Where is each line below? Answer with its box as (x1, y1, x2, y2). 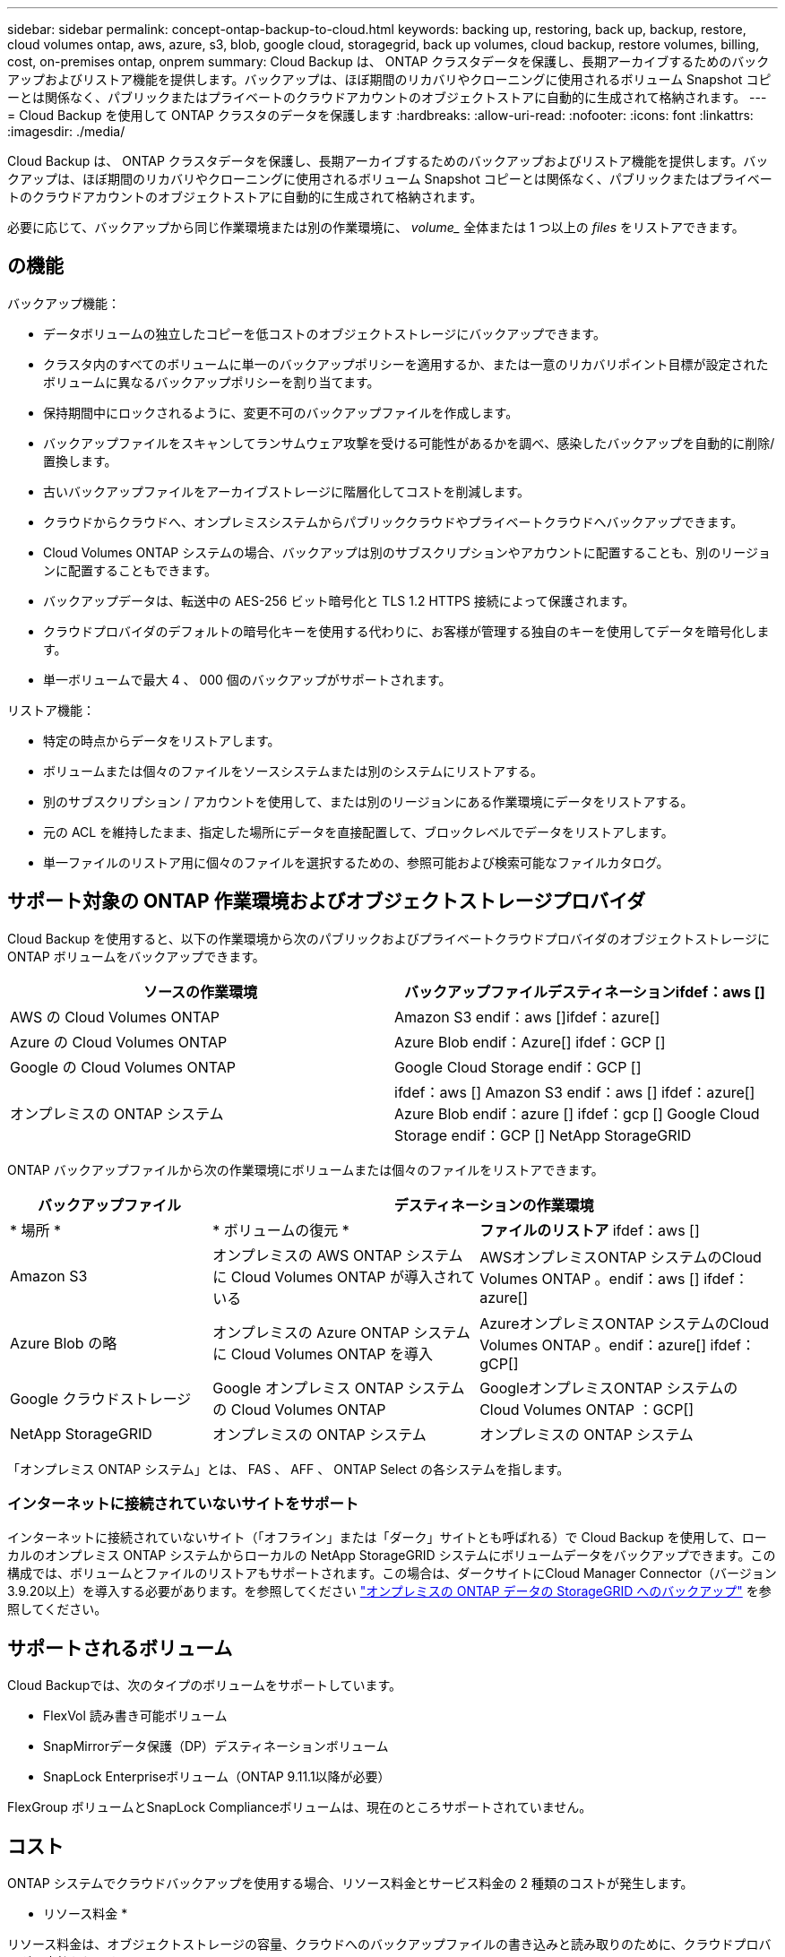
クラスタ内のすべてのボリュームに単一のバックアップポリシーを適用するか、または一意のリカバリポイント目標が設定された (43, 356, 769, 372)
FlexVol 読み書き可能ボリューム (43, 1708, 228, 1724)
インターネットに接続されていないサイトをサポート (7, 1495, 359, 1513)
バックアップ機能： (7, 295, 120, 311)
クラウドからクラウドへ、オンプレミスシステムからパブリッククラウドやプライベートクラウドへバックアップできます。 (43, 513, 744, 530)
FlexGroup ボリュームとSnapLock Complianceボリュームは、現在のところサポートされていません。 (7, 1799, 592, 1815)
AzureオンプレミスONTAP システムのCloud (479, 1314, 770, 1332)
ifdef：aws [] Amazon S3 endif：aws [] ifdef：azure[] (394, 1082, 755, 1101)
